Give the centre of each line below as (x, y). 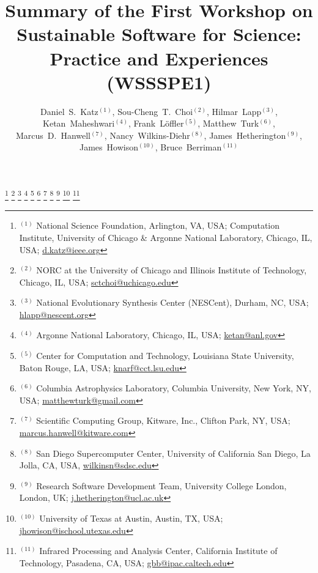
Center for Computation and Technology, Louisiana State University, (165, 356)
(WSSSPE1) (159, 82)
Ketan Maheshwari (79, 123)
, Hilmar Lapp (234, 111)
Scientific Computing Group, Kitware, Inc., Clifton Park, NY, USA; (163, 420)
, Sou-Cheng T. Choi (153, 111)
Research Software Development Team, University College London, (161, 485)
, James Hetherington (245, 135)
